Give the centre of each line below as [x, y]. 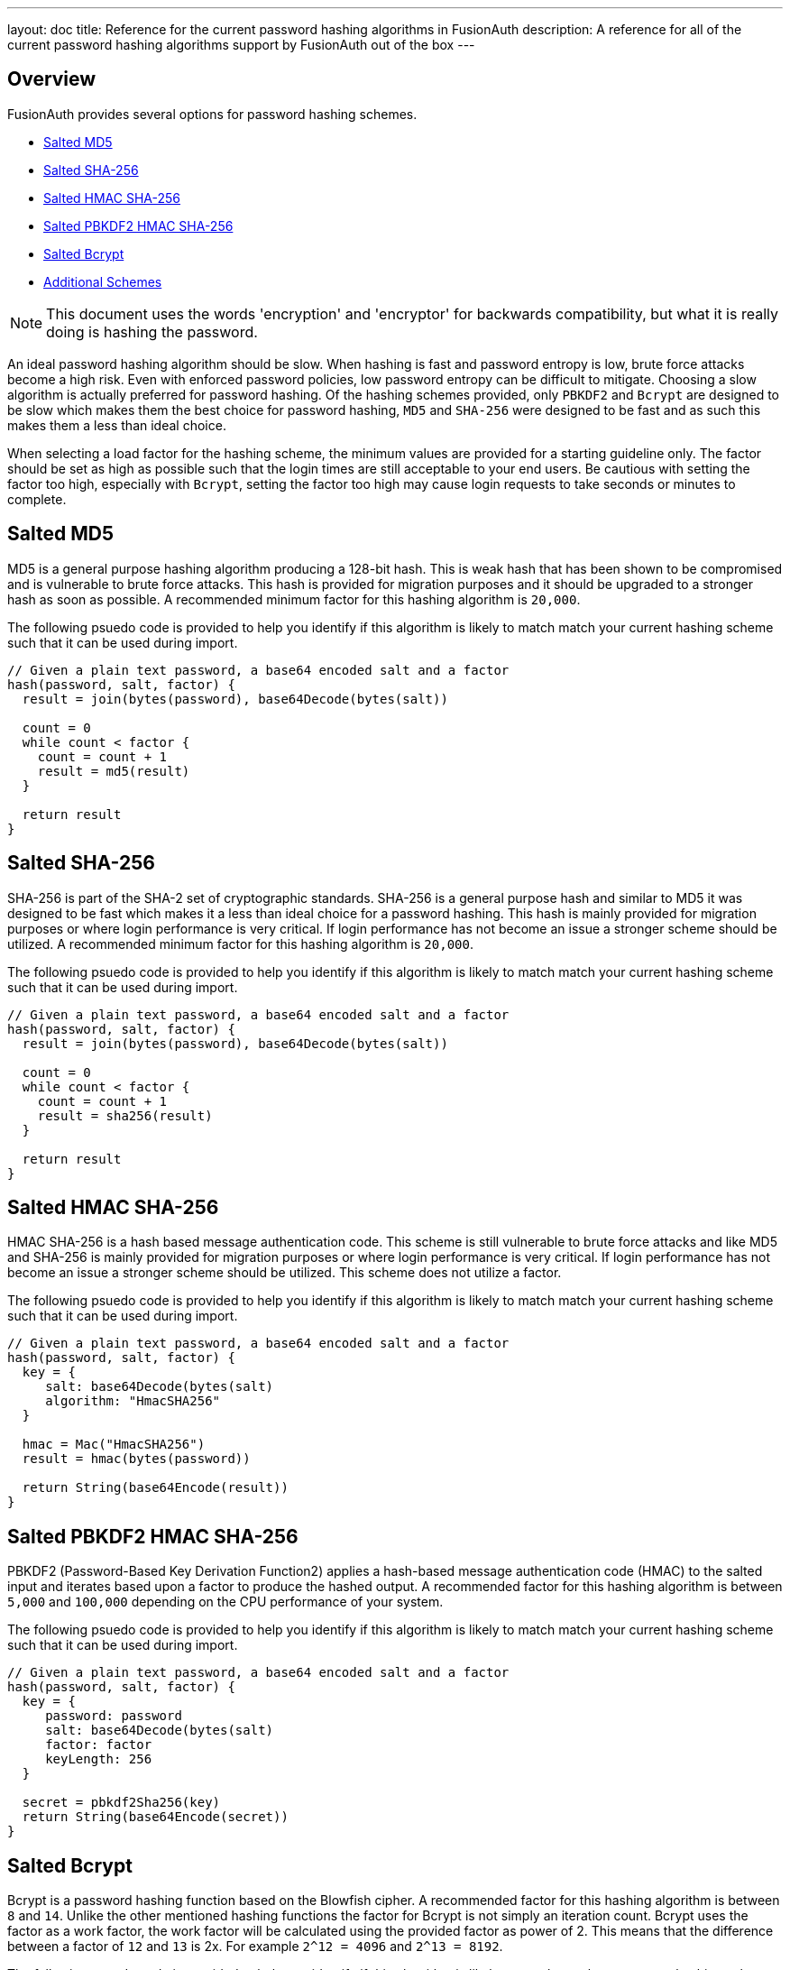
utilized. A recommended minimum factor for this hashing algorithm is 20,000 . [240, 944]
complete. [37, 499]
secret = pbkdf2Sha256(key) [121, 1803]
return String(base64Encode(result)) [155, 1488]
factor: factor [99, 1745]
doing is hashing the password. [152, 331]
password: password [114, 1716]
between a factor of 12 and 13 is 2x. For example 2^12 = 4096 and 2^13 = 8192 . [255, 1947]
